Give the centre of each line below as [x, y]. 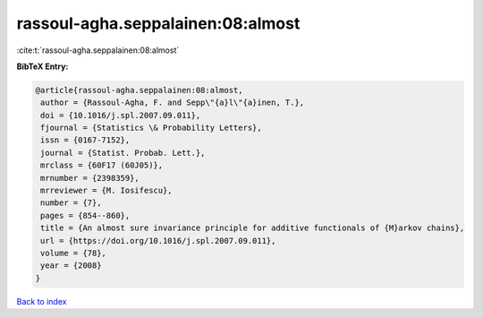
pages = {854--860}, [85, 215]
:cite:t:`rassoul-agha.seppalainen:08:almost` [98, 50]
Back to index [42, 301]
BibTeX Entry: [42, 66]
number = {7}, [71, 203]
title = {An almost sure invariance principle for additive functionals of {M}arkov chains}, [253, 228]
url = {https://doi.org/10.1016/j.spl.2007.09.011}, [158, 241]
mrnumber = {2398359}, [90, 178]
